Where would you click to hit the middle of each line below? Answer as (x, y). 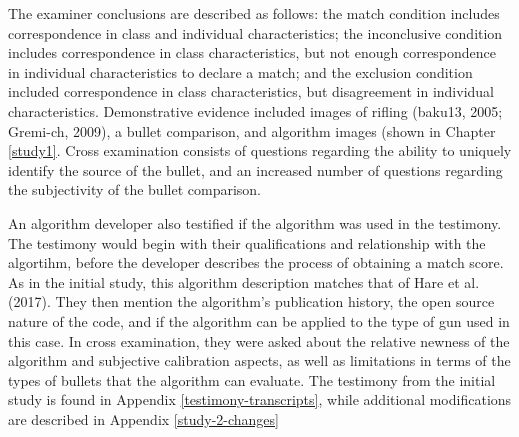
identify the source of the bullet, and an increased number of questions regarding (255, 169)
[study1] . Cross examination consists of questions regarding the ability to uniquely (260, 150)
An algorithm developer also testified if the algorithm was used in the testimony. (255, 222)
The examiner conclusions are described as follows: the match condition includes (254, 13)
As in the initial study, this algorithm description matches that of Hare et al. (244, 281)
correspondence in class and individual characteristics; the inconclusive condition (255, 32)
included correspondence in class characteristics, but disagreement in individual (251, 91)
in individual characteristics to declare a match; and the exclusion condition (240, 71)
